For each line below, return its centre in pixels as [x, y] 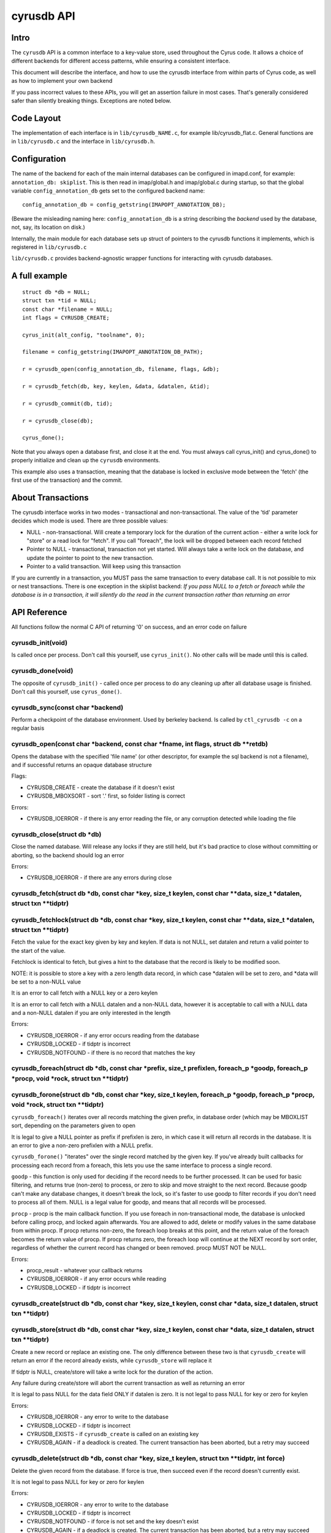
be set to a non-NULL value [46, 982]
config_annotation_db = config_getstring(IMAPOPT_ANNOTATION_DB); [124, 205]
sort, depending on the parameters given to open [74, 1126]
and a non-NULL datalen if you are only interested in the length [91, 1013]
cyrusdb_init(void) [39, 643]
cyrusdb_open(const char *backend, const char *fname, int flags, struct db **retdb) [140, 744]
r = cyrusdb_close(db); [58, 421]
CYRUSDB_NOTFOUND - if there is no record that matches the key [111, 1052]
